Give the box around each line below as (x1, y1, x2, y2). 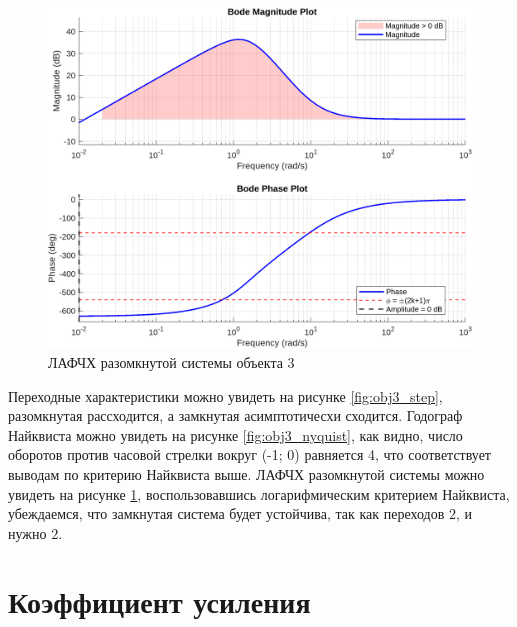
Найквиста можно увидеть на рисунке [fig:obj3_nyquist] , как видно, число (8, 424, 463, 445)
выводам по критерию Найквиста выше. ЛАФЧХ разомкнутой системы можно (8, 463, 485, 484)
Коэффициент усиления (8, 581, 311, 622)
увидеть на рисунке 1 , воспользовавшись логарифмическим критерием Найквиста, (8, 483, 510, 504)
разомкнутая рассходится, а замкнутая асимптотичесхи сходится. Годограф (8, 405, 463, 426)
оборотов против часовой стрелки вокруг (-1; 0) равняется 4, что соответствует (8, 444, 491, 465)
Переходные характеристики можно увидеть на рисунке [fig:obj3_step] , (8, 385, 443, 406)
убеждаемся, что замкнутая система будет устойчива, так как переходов (8, 503, 445, 524)
